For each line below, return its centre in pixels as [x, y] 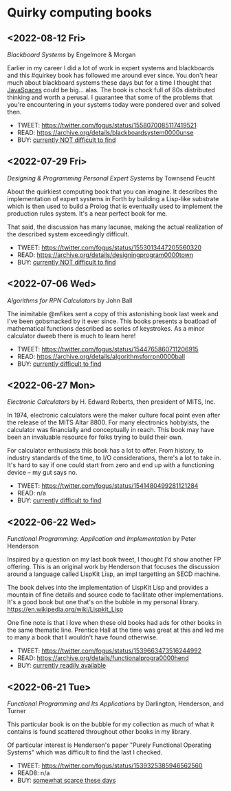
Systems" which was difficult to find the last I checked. [85, 752]
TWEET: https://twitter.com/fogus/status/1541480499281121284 [108, 486]
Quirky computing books [80, 13]
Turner [16, 711]
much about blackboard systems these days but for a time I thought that [109, 83]
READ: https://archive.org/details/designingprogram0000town [105, 255]
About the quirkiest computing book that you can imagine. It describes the [112, 192]
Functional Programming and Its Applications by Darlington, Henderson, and [115, 703]
